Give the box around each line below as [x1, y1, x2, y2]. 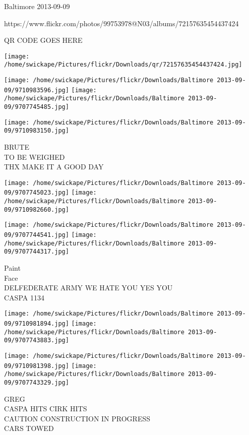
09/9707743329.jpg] [4, 379, 69, 387]
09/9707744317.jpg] [4, 248, 69, 256]
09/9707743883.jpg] [4, 337, 69, 344]
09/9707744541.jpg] [4, 231, 69, 239]
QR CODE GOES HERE [4, 35, 83, 45]
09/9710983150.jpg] [4, 127, 69, 135]
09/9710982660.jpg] [4, 206, 69, 213]
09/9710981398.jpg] [4, 362, 69, 369]
